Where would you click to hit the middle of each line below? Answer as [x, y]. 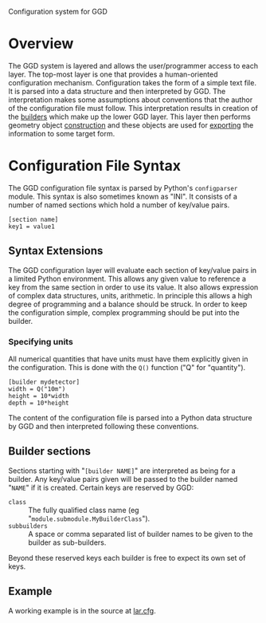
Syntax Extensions [56, 251]
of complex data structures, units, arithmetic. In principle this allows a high [130, 295]
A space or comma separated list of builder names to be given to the [141, 534]
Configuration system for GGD [58, 12]
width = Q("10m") [37, 389]
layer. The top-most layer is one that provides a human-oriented [113, 74]
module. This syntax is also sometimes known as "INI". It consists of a [123, 196]
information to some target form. [62, 133]
